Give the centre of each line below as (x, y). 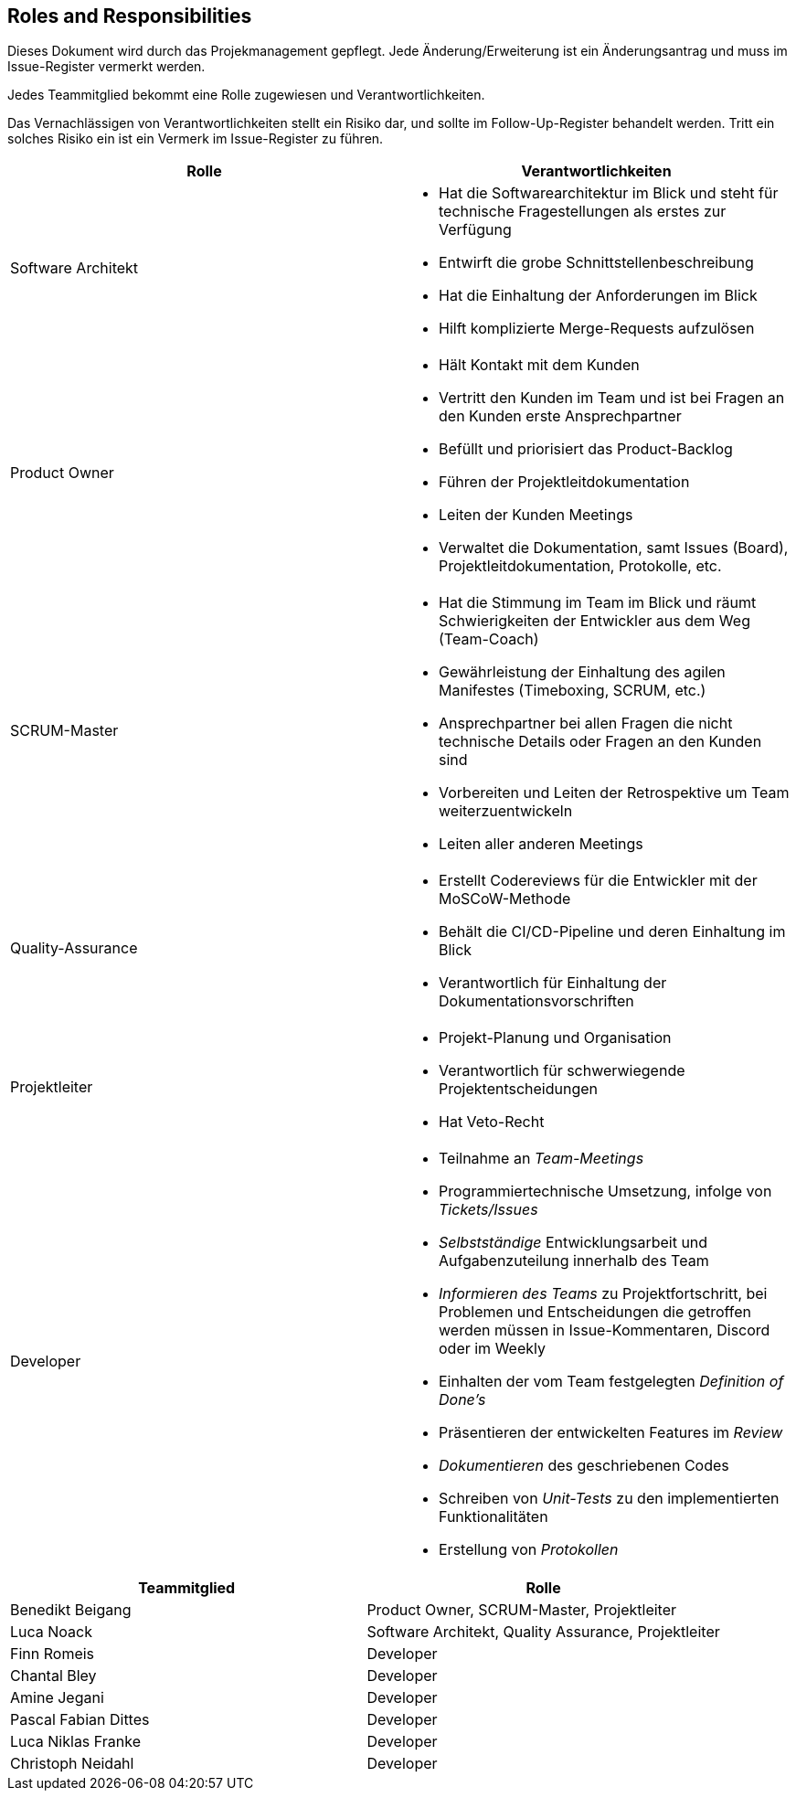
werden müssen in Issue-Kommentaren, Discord (605, 1330)
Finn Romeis (53, 1654)
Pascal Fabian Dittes (80, 1720)
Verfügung (475, 230)
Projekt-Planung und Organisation (555, 1038)
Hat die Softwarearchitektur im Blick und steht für (609, 193)
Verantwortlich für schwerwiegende (562, 1071)
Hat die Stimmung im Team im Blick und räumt (598, 603)
